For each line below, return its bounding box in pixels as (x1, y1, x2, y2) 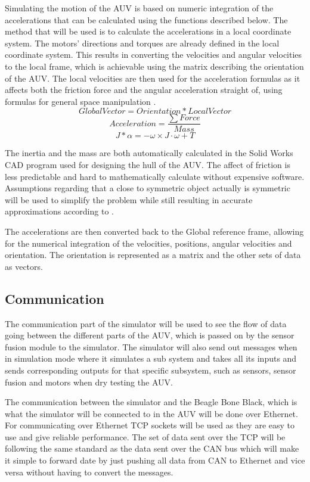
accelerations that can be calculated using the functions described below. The (5, 13, 288, 26)
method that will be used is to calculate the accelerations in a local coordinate (5, 25, 292, 38)
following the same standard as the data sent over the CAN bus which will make (5, 442, 299, 455)
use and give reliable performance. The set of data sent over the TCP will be (5, 430, 286, 443)
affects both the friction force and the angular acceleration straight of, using (5, 83, 283, 96)
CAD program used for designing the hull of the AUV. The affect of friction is (5, 158, 290, 170)
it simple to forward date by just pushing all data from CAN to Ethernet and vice (5, 454, 305, 467)
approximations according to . (5, 205, 114, 217)
